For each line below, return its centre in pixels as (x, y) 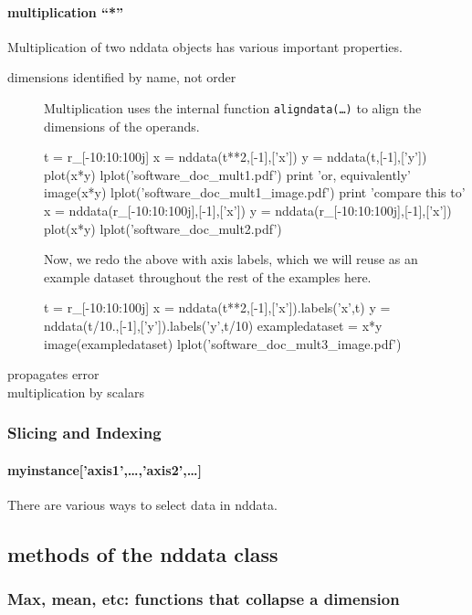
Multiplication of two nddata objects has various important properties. (205, 46)
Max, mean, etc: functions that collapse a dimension (204, 599)
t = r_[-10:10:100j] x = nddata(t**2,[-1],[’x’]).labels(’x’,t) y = (217, 307)
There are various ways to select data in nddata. (142, 504)
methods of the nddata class (143, 553)
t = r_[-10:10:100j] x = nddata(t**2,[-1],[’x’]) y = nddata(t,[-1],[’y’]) (236, 157)
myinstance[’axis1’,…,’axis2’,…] (105, 469)
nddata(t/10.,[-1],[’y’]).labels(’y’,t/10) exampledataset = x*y (213, 325)
